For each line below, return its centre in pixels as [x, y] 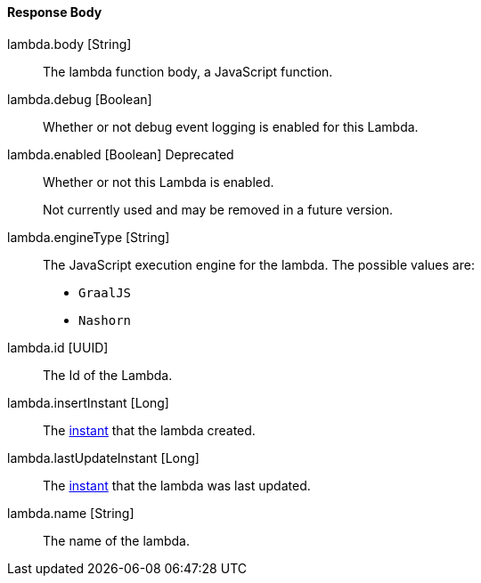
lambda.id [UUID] [58, 347]
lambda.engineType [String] [89, 237]
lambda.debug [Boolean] [80, 99]
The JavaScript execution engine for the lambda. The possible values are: [259, 264]
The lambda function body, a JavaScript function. [188, 71]
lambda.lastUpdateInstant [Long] [103, 457]
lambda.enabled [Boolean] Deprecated [121, 154]
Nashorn [105, 320]
